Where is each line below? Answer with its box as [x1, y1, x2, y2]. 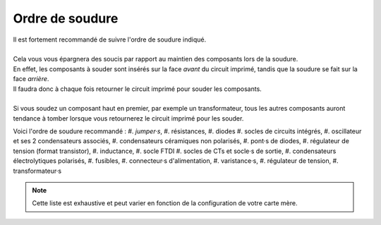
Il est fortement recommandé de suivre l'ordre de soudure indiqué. [13, 35, 207, 44]
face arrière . [13, 75, 49, 83]
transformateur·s [13, 166, 62, 175]
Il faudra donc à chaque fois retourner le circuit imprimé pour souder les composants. [13, 85, 262, 93]
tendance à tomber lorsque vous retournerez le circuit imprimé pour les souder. [13, 114, 244, 123]
